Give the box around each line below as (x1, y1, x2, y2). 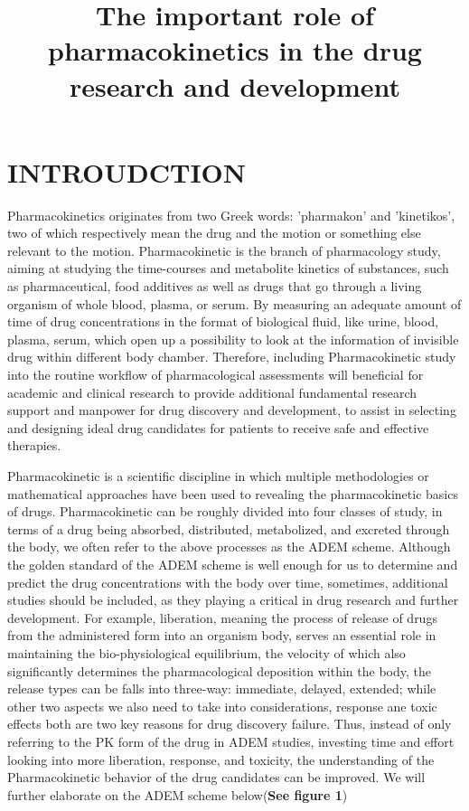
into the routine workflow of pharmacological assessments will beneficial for (7, 365, 424, 384)
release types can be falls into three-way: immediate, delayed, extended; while (7, 679, 436, 698)
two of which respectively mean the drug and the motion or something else (7, 223, 421, 242)
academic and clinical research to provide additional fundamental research (7, 382, 417, 401)
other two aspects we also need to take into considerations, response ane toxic (7, 696, 437, 715)
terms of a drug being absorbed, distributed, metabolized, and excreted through (7, 519, 450, 538)
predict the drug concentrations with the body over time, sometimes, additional (7, 572, 448, 591)
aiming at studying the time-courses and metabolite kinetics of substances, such (7, 259, 449, 278)
